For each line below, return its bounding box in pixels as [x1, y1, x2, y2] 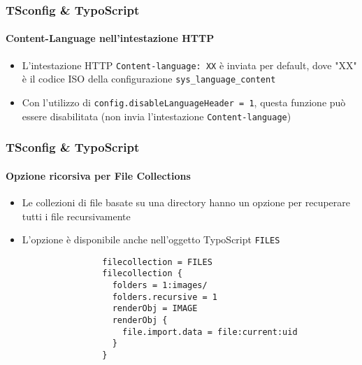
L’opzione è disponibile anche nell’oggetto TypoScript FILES [22, 232, 280, 247]
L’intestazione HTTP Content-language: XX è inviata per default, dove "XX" [22, 57, 357, 72]
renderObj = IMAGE [112, 303, 198, 314]
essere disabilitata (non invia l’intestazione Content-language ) [22, 108, 291, 123]
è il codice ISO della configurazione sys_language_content [22, 71, 276, 86]
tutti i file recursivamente [22, 208, 131, 223]
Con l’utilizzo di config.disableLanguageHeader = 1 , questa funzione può [22, 94, 346, 109]
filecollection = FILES [102, 257, 212, 267]
